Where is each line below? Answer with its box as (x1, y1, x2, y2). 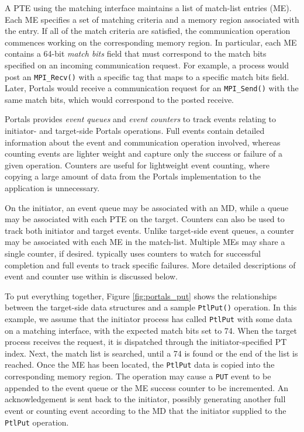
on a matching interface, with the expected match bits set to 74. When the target (5, 324, 297, 336)
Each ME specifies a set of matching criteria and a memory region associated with (5, 13, 299, 25)
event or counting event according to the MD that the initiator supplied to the (5, 404, 286, 416)
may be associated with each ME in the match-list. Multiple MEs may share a (5, 236, 285, 248)
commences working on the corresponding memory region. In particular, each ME (5, 36, 297, 48)
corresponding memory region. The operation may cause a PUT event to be (5, 370, 271, 382)
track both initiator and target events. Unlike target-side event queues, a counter (5, 224, 295, 236)
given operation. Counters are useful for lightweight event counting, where (5, 158, 270, 171)
